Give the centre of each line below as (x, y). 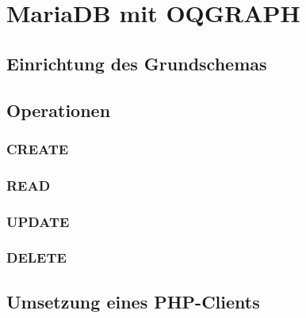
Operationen (59, 110)
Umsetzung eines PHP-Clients (133, 301)
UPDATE (38, 221)
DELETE (36, 257)
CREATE (38, 148)
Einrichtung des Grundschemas (137, 63)
